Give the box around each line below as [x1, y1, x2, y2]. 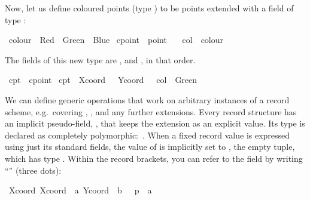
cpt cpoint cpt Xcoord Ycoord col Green [8, 73, 197, 86]
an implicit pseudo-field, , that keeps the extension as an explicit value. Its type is [5, 117, 305, 130]
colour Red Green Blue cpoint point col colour [8, 33, 224, 46]
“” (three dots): [5, 164, 62, 176]
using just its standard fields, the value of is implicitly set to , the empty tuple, [5, 140, 295, 153]
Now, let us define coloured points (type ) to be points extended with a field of [5, 2, 294, 14]
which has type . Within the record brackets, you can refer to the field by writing [5, 152, 303, 164]
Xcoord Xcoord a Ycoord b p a [8, 184, 152, 196]
